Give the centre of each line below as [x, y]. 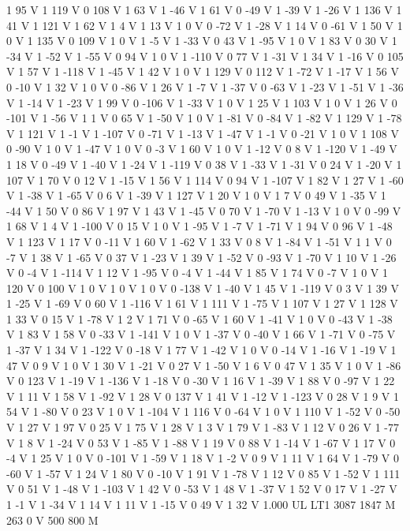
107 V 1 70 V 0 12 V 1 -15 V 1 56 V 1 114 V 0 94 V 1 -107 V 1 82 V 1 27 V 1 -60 [205, 179]
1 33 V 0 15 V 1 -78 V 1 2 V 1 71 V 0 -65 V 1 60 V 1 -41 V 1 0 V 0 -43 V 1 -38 [199, 318]
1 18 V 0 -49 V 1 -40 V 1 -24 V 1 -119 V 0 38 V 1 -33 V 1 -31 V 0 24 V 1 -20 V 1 [204, 164]
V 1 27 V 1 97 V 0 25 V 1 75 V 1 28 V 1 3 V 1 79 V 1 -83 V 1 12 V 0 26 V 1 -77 [203, 427]
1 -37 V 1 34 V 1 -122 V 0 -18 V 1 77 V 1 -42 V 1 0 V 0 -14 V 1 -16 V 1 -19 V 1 [201, 350]
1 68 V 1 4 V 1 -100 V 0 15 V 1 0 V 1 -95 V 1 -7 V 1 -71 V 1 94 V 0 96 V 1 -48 [199, 226]
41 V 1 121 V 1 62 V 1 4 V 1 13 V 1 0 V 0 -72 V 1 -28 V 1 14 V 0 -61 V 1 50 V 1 [205, 25]
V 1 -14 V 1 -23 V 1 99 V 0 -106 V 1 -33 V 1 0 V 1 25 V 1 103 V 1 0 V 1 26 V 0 [202, 102]
